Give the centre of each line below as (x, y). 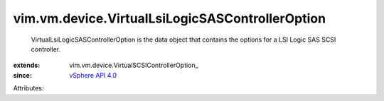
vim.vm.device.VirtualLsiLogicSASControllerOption (170, 18)
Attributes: (28, 88)
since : (22, 75)
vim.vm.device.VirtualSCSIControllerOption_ (134, 65)
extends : (27, 65)
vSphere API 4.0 (93, 75)
